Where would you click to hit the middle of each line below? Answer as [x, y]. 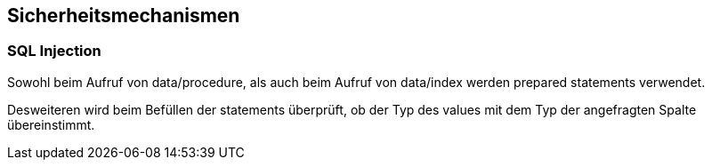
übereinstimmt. [51, 124]
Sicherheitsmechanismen [124, 16]
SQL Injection [54, 51]
